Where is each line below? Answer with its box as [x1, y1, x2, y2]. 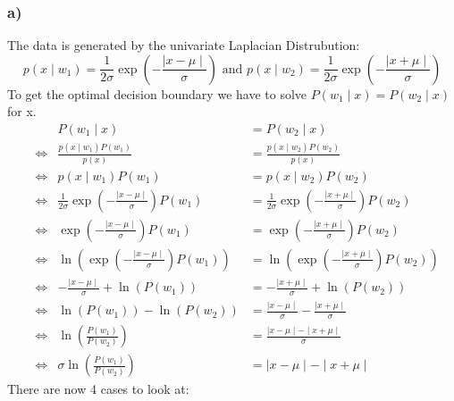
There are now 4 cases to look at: [7, 380, 189, 398]
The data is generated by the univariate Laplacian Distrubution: [7, 36, 360, 54]
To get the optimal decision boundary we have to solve [7, 84, 307, 103]
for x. [7, 102, 37, 121]
